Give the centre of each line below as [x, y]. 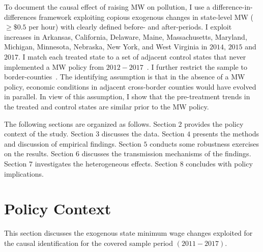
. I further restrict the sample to [197, 66]
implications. [24, 173]
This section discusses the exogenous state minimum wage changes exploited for [128, 233]
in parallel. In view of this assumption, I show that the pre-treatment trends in [127, 96]
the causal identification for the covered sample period [89, 243]
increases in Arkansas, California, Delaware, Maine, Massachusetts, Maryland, [126, 36]
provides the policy [214, 123]
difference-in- [232, 7]
